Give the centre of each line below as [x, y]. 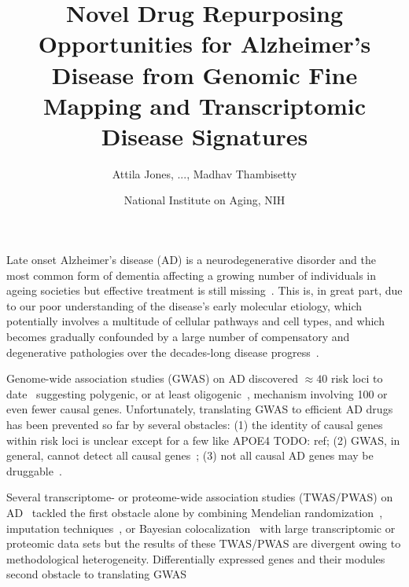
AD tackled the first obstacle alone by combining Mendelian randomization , [195, 512]
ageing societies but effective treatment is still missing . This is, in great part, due [204, 290]
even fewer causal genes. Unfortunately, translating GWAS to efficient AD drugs [200, 409]
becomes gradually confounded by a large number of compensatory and [178, 337]
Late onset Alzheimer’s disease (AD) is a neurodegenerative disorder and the [192, 260]
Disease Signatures [204, 136]
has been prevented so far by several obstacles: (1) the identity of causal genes [195, 424]
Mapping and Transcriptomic [204, 105]
